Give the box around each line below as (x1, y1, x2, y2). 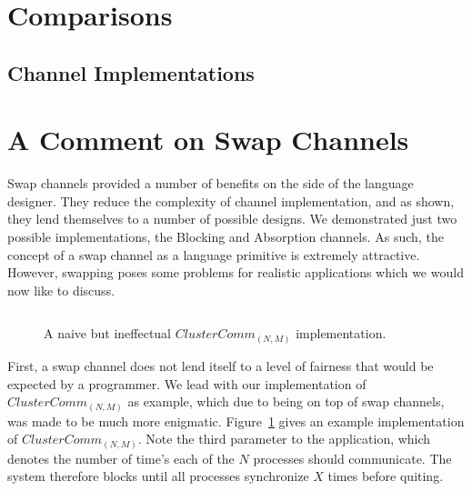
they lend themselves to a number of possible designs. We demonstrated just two (7, 209, 457, 228)
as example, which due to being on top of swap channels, (127, 392, 445, 411)
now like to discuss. (7, 280, 115, 299)
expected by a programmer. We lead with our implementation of (7, 374, 367, 393)
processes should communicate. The (253, 448, 452, 467)
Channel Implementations (7, 58, 255, 86)
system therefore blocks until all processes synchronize (7, 466, 309, 486)
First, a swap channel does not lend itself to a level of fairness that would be (7, 356, 434, 375)
